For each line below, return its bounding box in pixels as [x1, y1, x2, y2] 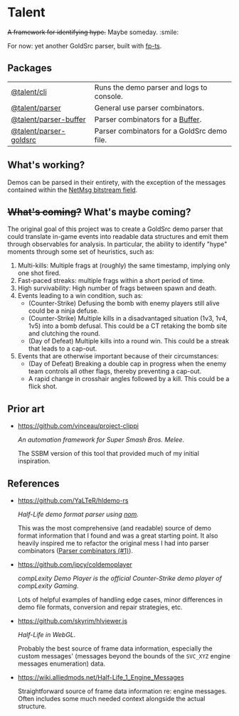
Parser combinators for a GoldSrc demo [94, 126, 228, 136]
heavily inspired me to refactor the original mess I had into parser [17, 539, 209, 547]
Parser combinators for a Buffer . [94, 114, 202, 124]
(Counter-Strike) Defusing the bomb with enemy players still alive [28, 299, 220, 308]
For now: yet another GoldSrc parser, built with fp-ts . [7, 41, 162, 50]
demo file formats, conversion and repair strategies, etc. [17, 603, 183, 611]
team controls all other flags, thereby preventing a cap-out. [28, 367, 202, 375]
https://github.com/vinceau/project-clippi [17, 422, 139, 430]
